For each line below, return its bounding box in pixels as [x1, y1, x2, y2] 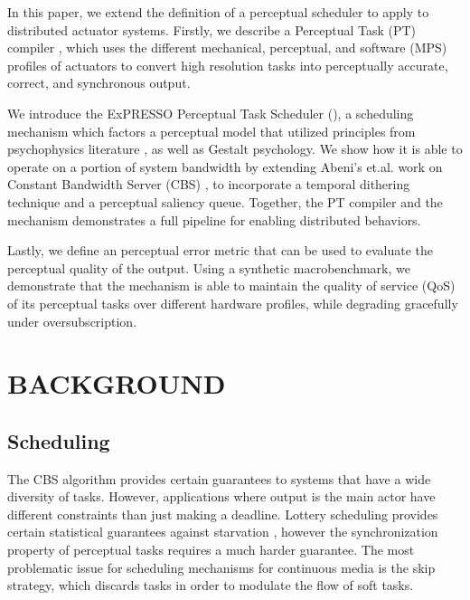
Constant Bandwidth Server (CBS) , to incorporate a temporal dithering [7, 175, 410, 194]
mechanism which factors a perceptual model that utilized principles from [7, 121, 416, 140]
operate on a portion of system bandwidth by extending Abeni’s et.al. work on [7, 157, 443, 176]
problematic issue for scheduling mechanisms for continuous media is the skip [7, 557, 436, 576]
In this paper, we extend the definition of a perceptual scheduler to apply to [7, 3, 429, 21]
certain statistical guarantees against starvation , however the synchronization [7, 522, 438, 541]
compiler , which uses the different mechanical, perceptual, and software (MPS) [7, 38, 447, 57]
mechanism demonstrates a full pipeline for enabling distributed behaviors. [7, 210, 421, 229]
